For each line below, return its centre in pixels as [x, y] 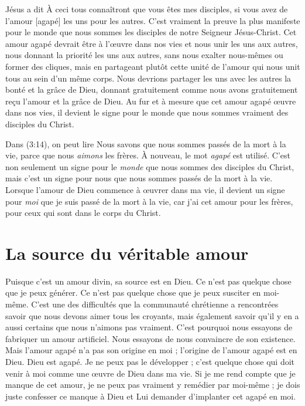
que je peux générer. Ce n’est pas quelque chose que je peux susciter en [133, 292]
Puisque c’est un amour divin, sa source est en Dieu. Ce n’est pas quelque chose [148, 281]
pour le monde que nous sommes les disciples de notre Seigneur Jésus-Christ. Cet [151, 32]
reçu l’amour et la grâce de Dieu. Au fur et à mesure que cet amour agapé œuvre [151, 101]
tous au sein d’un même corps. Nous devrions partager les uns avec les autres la [148, 78]
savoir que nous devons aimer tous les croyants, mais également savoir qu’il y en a [152, 315]
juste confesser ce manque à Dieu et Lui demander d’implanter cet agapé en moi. [151, 396]
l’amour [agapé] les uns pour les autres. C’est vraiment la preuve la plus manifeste [153, 20]
